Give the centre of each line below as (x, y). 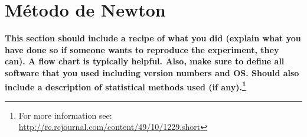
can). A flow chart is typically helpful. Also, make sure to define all (145, 61)
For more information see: (65, 115)
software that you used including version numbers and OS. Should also (152, 72)
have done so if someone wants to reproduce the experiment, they (142, 49)
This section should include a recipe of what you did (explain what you (153, 38)
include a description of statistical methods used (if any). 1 (125, 86)
